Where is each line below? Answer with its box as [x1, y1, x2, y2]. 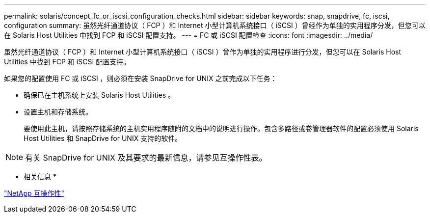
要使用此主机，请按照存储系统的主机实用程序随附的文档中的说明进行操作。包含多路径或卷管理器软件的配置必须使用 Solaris [24, 124, 419, 133]
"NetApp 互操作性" [4, 189, 65, 197]
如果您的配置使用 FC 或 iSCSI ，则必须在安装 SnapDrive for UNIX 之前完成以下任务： [4, 74, 277, 82]
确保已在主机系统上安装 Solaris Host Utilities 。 [24, 91, 175, 99]
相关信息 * [24, 172, 56, 181]
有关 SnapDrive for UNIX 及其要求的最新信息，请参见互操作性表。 [25, 153, 267, 163]
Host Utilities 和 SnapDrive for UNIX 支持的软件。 [24, 134, 182, 142]
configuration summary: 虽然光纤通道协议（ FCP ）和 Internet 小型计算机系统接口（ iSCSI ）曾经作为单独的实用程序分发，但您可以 [4, 21, 426, 29]
